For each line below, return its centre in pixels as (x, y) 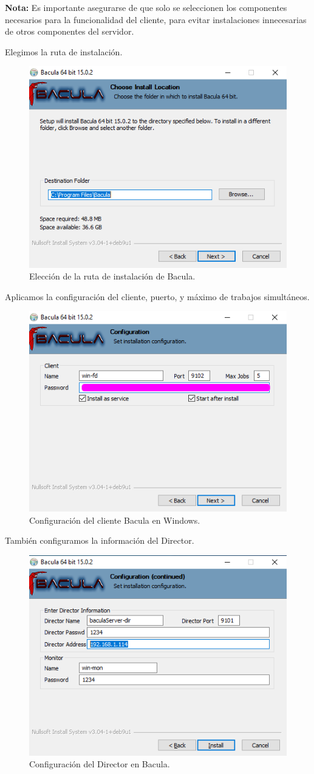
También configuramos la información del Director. (100, 540)
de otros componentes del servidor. (70, 31)
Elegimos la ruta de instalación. (64, 51)
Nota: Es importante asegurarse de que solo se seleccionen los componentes (146, 7)
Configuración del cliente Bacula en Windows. (115, 520)
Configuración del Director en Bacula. (100, 764)
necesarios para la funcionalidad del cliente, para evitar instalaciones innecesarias (156, 19)
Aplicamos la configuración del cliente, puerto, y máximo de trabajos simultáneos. (157, 296)
